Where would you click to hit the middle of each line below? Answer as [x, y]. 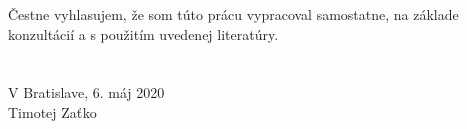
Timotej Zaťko [52, 111]
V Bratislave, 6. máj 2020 [86, 92]
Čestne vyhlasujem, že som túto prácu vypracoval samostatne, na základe [233, 14]
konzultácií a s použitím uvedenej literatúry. [143, 33]
